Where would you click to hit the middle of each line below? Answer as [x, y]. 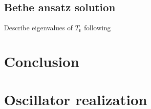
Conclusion [42, 61]
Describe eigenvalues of [38, 28]
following [97, 28]
